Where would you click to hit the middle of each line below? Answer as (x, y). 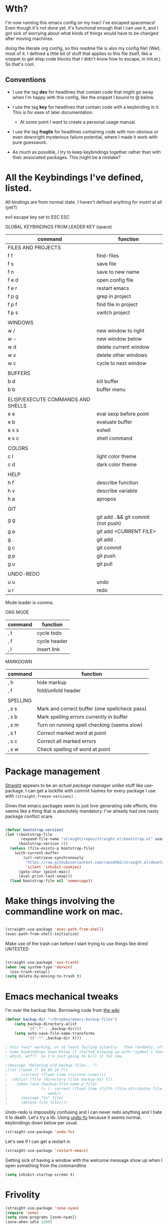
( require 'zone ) (22, 1213)
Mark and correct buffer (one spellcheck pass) (91, 708)
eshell (104, 430)
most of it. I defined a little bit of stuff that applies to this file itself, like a (79, 54)
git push (106, 556)
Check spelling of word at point (73, 749)
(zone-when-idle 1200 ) (29, 1222)
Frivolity (23, 1195)
